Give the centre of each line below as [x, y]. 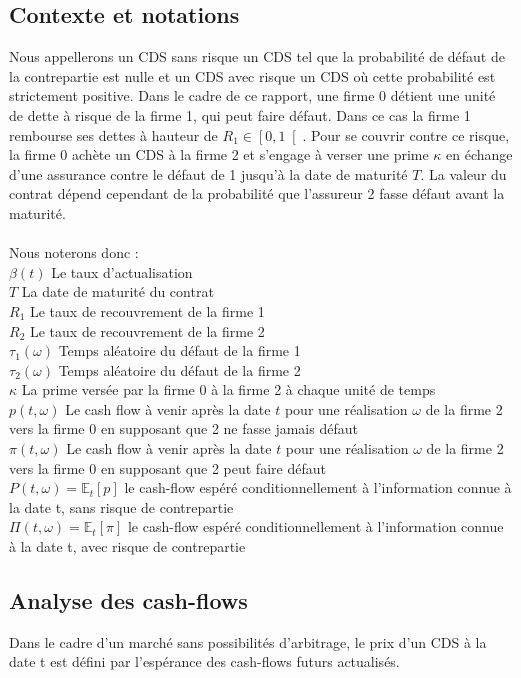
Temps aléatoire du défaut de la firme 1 [179, 350]
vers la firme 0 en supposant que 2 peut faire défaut [167, 467]
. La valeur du [463, 173]
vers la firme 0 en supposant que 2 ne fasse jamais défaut [183, 428]
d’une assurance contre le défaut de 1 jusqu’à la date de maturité [208, 173]
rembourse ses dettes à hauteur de [113, 134]
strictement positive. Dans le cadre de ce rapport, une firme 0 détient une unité [252, 95]
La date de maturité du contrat [117, 291]
